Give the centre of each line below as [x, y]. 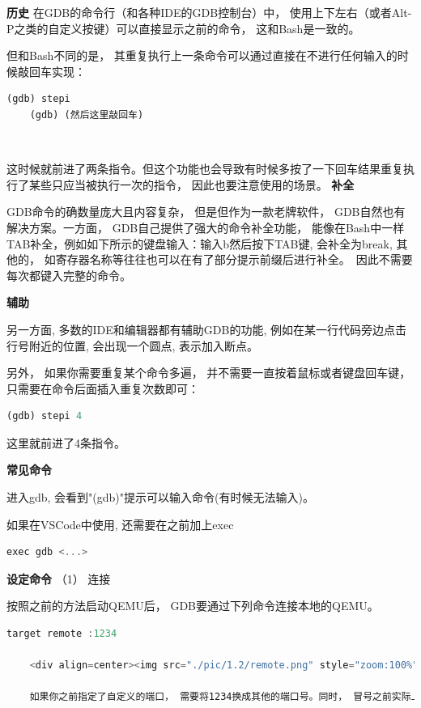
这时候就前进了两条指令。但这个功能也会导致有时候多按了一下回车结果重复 [205, 169]
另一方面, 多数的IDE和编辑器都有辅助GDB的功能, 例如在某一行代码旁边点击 [206, 329]
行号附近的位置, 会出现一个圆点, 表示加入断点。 [133, 345]
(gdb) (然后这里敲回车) [87, 114]
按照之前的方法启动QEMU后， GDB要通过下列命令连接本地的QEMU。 [193, 606]
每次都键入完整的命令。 [69, 275]
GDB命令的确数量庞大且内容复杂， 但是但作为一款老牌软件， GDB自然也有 [206, 212]
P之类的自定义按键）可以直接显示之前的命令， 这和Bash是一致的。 [183, 28]
